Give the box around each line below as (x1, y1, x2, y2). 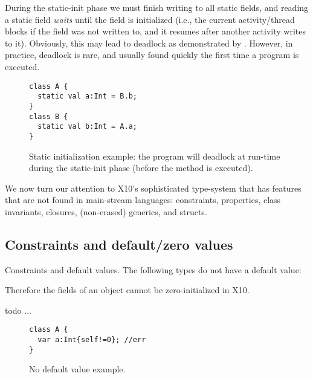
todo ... (5, 303, 31, 316)
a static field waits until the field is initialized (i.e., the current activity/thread (5, 13, 295, 25)
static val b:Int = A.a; (37, 122, 137, 131)
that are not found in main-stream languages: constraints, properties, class (5, 193, 281, 206)
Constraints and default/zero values (5, 235, 233, 253)
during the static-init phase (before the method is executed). (29, 161, 253, 174)
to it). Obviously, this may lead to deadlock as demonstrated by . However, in (5, 36, 293, 49)
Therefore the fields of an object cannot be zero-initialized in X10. (5, 283, 250, 296)
